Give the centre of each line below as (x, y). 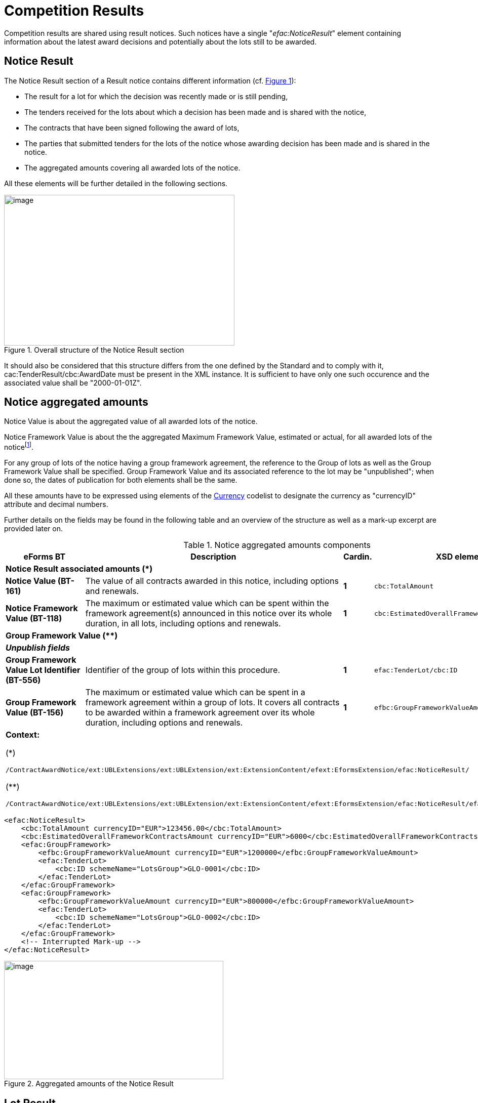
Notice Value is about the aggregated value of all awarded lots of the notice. (131, 421)
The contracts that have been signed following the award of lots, (132, 128)
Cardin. (357, 557)
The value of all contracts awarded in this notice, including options (212, 581)
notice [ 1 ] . (19, 447)
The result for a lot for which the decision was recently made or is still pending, (156, 96)
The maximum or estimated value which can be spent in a (195, 692)
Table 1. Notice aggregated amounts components (277, 545)
